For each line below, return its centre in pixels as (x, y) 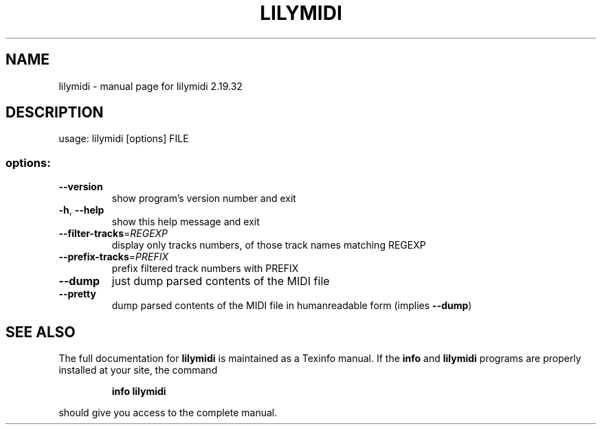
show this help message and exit (186, 222)
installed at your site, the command (138, 370)
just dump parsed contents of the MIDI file (221, 281)
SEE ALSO (41, 332)
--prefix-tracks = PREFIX (114, 257)
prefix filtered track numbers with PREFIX (205, 269)
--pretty (77, 294)
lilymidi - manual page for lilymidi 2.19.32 (150, 86)
